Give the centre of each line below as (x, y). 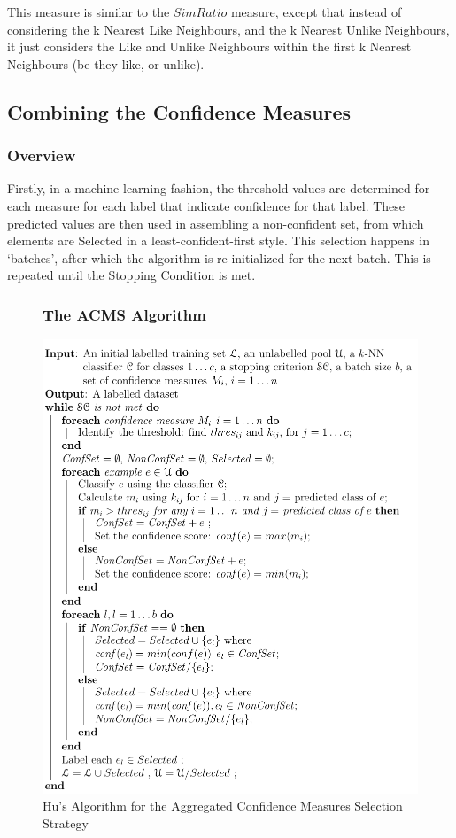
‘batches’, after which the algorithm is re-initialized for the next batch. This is (219, 257)
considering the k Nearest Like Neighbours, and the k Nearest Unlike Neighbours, (228, 29)
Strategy (66, 822)
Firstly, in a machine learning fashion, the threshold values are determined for (219, 188)
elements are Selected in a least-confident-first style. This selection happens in (218, 241)
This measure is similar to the (89, 12)
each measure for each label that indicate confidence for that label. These (206, 205)
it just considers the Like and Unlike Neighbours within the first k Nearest (209, 47)
